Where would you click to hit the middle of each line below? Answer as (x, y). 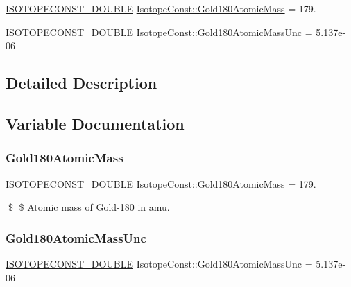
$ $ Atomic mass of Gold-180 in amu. (89, 207)
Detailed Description (82, 83)
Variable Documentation (95, 123)
